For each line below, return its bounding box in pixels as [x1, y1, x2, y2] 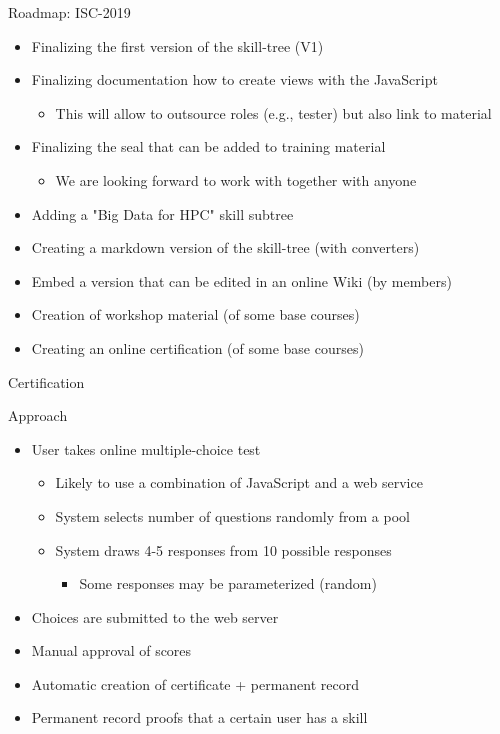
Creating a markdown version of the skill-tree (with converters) [31, 237, 420, 258]
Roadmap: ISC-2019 [8, 2, 131, 22]
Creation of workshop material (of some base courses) [31, 304, 360, 325]
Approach [8, 405, 68, 426]
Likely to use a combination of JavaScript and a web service [55, 472, 423, 493]
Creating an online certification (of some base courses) [31, 337, 364, 358]
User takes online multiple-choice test [31, 438, 261, 459]
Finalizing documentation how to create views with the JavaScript [31, 69, 438, 90]
